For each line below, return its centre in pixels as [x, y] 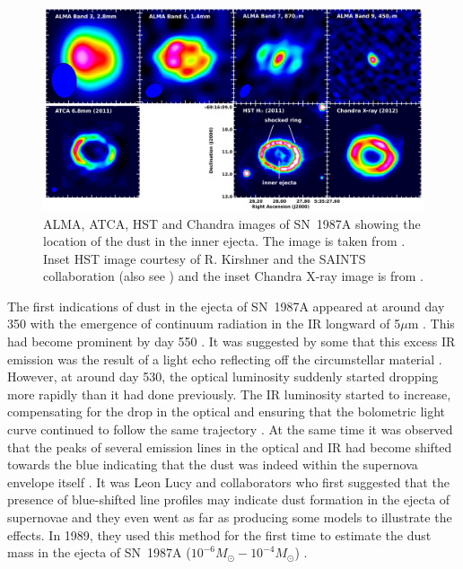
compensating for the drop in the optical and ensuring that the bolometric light [227, 411]
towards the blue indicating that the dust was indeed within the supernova [213, 464]
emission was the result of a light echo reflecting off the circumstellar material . [225, 359]
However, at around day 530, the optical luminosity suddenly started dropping [223, 376]
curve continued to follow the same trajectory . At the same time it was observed [230, 429]
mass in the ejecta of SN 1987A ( [99, 552]
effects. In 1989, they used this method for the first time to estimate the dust [219, 534]
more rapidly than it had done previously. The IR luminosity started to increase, [229, 394]
